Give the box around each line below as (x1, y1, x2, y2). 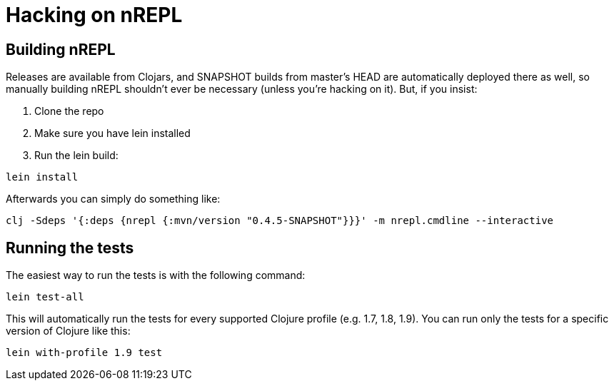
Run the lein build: (34, 149, 119, 162)
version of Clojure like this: (6, 325, 131, 337)
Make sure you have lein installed (34, 127, 191, 140)
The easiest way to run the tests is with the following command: (6, 269, 306, 282)
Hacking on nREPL (6, 3, 183, 27)
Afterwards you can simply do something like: (6, 193, 221, 205)
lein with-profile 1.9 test (6, 347, 163, 359)
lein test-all (6, 291, 84, 303)
